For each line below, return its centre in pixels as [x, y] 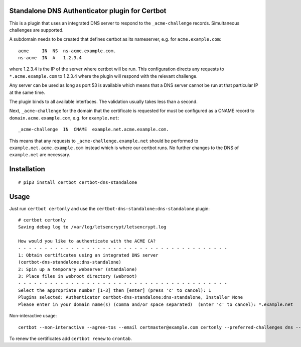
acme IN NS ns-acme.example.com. [67, 51]
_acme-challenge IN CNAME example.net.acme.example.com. [94, 130]
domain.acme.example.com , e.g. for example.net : [64, 118]
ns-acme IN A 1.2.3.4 [50, 58]
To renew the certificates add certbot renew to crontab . [71, 338]
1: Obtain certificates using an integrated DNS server [88, 255]
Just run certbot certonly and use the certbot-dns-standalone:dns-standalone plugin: [110, 208]
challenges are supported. [36, 30]
